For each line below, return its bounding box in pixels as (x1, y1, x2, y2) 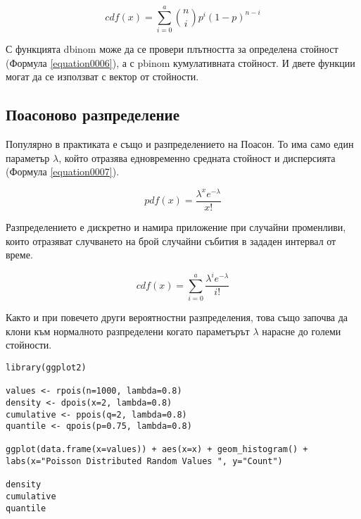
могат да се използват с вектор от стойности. (6, 69, 199, 84)
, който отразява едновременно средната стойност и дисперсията (58, 150, 336, 165)
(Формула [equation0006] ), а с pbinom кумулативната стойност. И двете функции (6, 55, 355, 70)
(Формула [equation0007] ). (6, 164, 120, 179)
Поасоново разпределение (6, 104, 179, 125)
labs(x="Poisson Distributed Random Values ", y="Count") (6, 456, 283, 467)
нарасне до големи (262, 323, 341, 338)
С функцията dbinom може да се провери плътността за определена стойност (6, 42, 338, 56)
